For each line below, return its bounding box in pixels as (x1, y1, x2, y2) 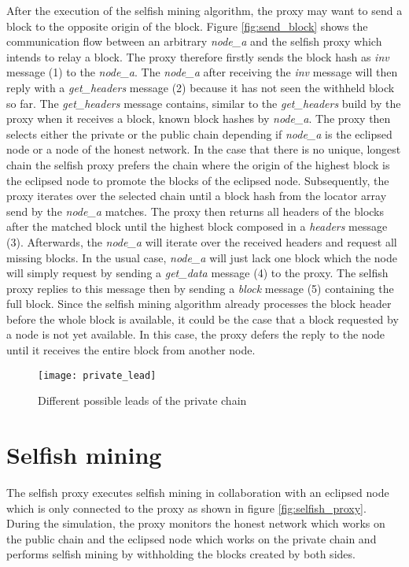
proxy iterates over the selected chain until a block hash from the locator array (6, 187, 387, 204)
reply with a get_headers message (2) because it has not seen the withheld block (6, 79, 395, 95)
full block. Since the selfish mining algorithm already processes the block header (6, 295, 392, 312)
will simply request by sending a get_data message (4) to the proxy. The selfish (6, 265, 389, 281)
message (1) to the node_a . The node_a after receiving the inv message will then (6, 64, 398, 80)
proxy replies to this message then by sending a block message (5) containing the (6, 280, 394, 296)
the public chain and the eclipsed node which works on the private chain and (6, 530, 377, 547)
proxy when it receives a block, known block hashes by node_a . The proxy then (6, 110, 391, 127)
